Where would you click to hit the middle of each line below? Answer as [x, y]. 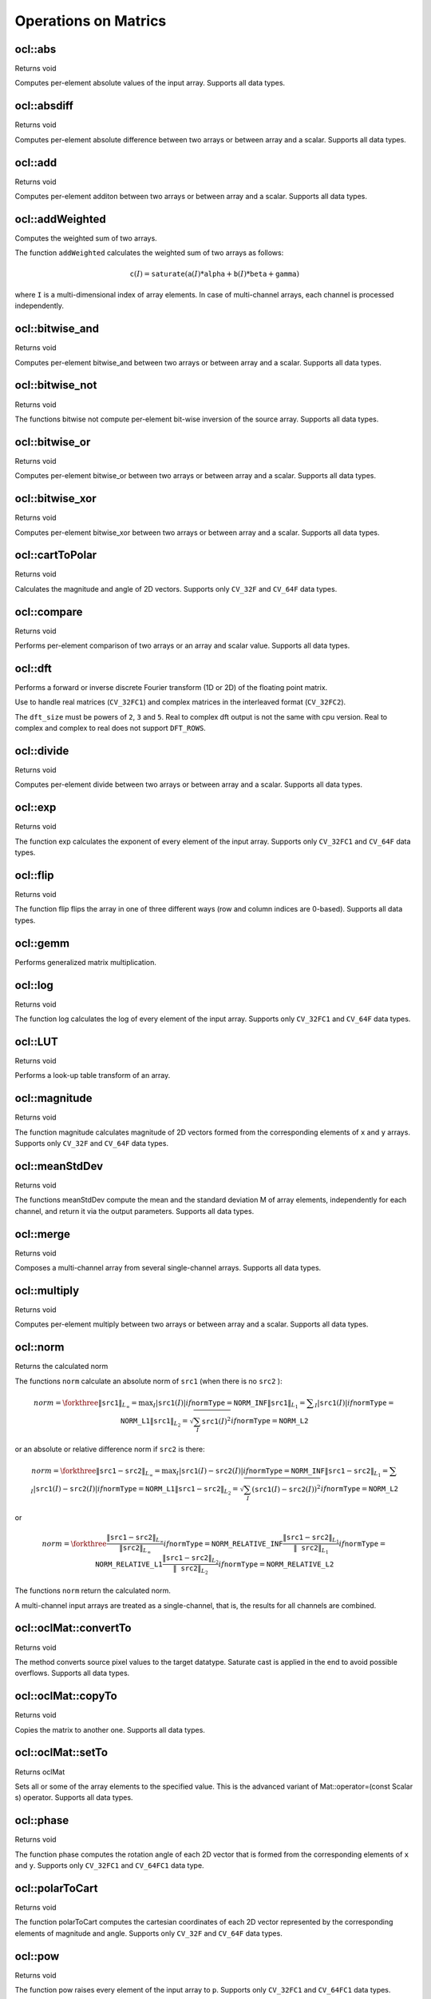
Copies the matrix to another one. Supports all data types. [110, 1730]
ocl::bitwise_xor [55, 499]
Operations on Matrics [91, 21]
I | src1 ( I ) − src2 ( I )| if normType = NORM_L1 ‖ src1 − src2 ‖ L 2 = [134, 1490]
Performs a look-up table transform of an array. [93, 1075]
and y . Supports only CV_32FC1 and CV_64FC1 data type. [109, 1865]
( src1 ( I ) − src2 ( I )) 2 [286, 1488]
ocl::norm [40, 1347]
